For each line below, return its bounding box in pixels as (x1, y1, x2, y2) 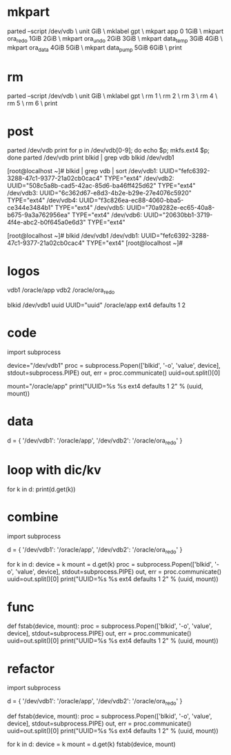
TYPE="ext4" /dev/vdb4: (7, 196, 78, 204)
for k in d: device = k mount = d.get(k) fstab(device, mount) (7, 740, 176, 749)
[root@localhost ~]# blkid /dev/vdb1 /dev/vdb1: (7, 232, 140, 240)
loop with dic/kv (7, 462, 101, 478)
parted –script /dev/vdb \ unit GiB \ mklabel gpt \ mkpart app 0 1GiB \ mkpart (7, 27, 224, 35)
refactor (7, 660, 55, 676)
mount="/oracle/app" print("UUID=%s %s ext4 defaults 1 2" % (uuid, (7, 382, 203, 391)
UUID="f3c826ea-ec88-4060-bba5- (79, 196, 184, 204)
